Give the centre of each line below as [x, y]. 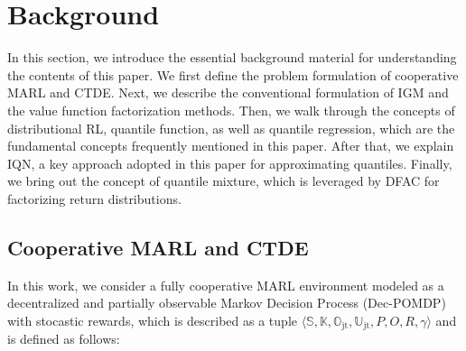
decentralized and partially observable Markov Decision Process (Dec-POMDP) [227, 303]
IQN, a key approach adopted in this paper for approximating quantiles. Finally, [230, 163]
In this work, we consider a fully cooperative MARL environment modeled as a [226, 285]
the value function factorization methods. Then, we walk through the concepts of [231, 110]
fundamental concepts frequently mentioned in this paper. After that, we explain [231, 146]
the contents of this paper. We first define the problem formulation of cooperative [233, 74]
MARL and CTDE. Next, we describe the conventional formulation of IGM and [228, 92]
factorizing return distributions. [94, 198]
